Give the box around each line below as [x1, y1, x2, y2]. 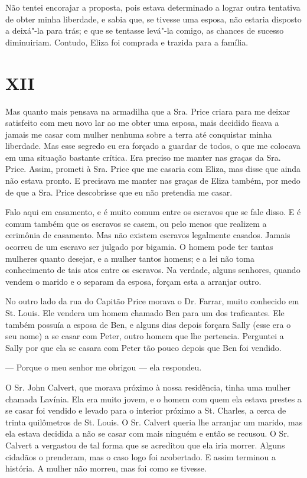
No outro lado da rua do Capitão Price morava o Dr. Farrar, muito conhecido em [5, 295, 299, 307]
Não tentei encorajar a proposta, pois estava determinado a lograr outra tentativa [5, 1, 301, 13]
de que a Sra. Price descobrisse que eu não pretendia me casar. [5, 186, 233, 198]
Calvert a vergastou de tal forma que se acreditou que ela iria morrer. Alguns [5, 438, 285, 451]
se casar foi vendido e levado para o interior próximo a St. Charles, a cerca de [5, 404, 286, 417]
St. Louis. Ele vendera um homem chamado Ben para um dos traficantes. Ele [5, 307, 285, 318]
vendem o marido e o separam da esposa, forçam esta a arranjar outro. [5, 275, 262, 287]
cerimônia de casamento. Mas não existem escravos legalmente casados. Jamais [5, 229, 290, 241]
